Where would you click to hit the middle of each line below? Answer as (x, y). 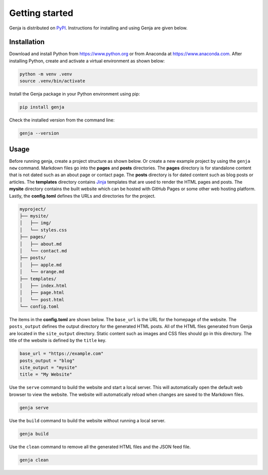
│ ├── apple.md (41, 265)
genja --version (39, 133)
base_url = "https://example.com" (62, 354)
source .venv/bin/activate (52, 81)
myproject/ (33, 209)
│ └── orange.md (42, 272)
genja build (34, 434)
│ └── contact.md (43, 251)
